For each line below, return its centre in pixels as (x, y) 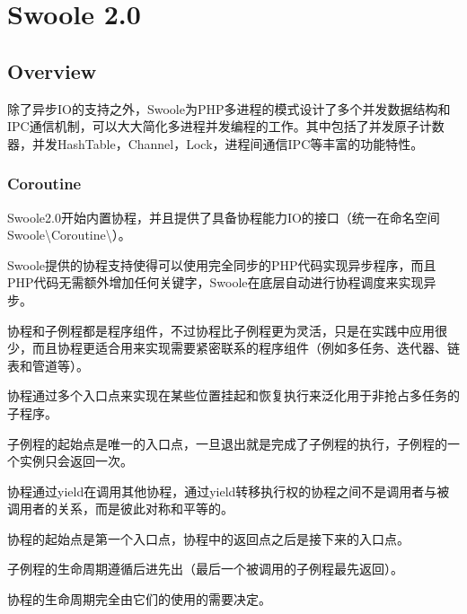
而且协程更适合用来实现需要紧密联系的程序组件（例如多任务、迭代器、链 (246, 348)
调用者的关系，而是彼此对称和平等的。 (120, 509)
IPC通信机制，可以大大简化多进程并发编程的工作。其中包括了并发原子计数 (226, 126)
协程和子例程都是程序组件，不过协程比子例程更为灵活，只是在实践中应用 (221, 330)
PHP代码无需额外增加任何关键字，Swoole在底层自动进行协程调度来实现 (216, 282)
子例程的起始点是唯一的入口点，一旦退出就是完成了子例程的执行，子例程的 (227, 443)
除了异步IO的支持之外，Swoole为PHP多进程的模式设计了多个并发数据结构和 (229, 108)
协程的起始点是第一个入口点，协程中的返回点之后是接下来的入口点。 (208, 538)
